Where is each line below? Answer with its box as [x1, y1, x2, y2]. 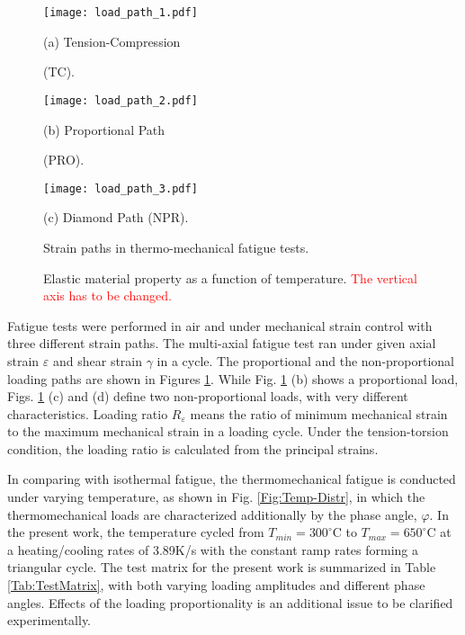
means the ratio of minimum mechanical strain [190, 404, 448, 423]
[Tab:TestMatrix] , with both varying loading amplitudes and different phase [7, 576, 425, 595]
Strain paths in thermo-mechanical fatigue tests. [43, 237, 309, 256]
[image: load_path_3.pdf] [43, 182, 198, 195]
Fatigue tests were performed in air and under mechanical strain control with [7, 316, 433, 335]
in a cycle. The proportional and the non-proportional [156, 351, 454, 370]
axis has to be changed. [43, 286, 172, 305]
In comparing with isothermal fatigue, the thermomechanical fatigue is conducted [7, 470, 456, 488]
